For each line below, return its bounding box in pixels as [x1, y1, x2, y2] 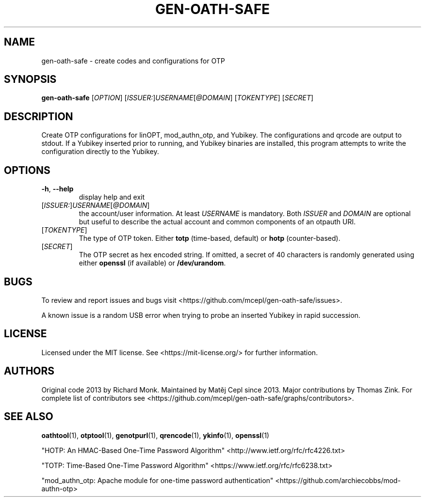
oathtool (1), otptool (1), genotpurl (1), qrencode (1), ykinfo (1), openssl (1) [41, 431, 269, 439]
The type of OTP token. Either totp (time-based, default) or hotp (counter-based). [79, 234, 341, 243]
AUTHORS [4, 365, 55, 377]
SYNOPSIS [4, 73, 57, 86]
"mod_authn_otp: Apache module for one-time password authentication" [41, 476, 274, 485]
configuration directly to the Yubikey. [41, 147, 159, 156]
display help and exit [79, 193, 145, 202]
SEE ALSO [4, 410, 53, 423]
